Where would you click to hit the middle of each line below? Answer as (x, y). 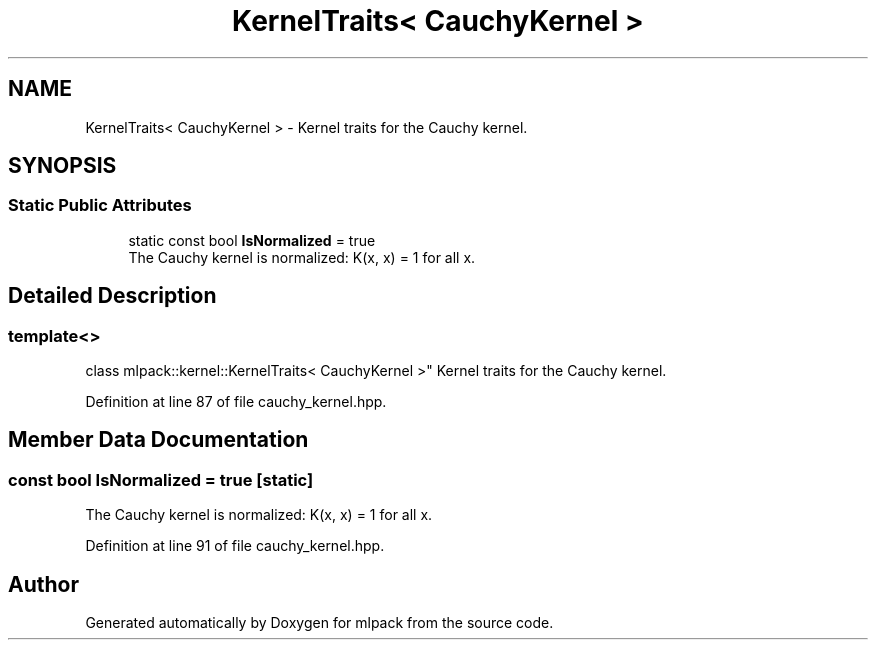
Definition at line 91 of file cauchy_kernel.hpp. (235, 546)
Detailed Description (112, 296)
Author (43, 584)
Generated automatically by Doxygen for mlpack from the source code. (319, 623)
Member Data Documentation (158, 440)
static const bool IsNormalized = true (252, 240)
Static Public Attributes (100, 205)
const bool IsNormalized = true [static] (161, 479)
